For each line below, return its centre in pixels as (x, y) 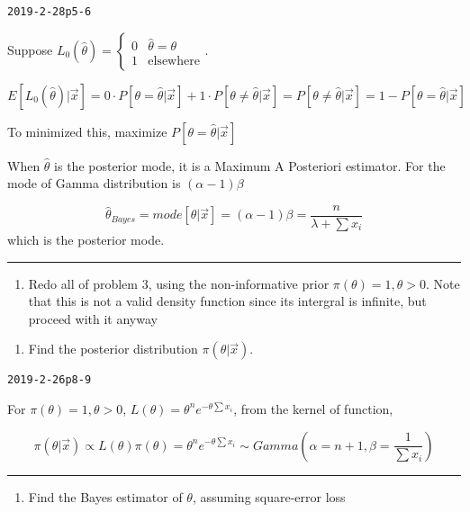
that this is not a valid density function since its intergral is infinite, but (227, 301)
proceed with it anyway (93, 318)
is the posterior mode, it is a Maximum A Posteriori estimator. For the (250, 165)
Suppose (30, 49)
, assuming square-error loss (269, 496)
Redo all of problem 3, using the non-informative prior (179, 283)
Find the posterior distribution (113, 349)
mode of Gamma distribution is (94, 183)
